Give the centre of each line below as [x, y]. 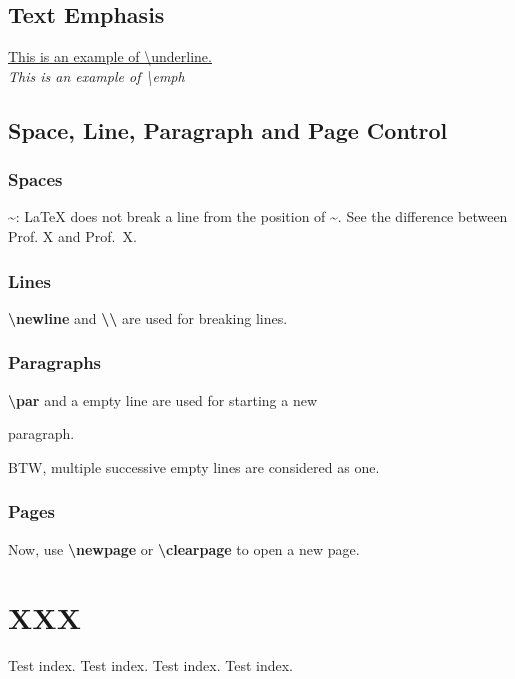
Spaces [35, 179]
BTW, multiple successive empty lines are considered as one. [194, 466]
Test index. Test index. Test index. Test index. [150, 665]
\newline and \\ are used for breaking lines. [148, 317]
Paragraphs [55, 362]
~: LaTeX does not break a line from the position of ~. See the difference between [258, 216]
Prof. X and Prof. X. [72, 235]
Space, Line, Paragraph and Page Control [228, 129]
